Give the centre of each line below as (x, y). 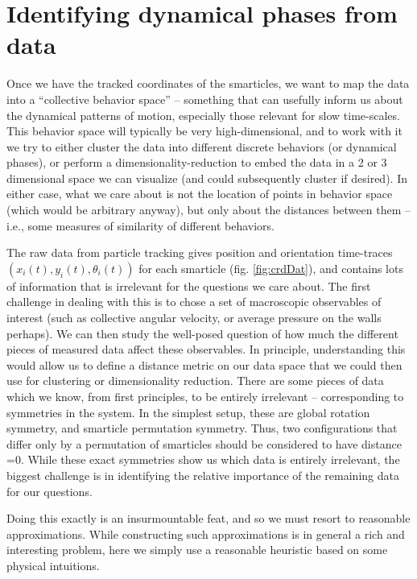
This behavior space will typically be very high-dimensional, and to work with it (204, 131)
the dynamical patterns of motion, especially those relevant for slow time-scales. (203, 115)
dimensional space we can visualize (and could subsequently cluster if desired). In (207, 178)
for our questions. (50, 491)
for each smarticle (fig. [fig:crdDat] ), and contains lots (271, 268)
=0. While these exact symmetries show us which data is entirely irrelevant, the (203, 459)
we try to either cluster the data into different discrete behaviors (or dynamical (202, 146)
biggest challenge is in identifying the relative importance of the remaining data (203, 475)
